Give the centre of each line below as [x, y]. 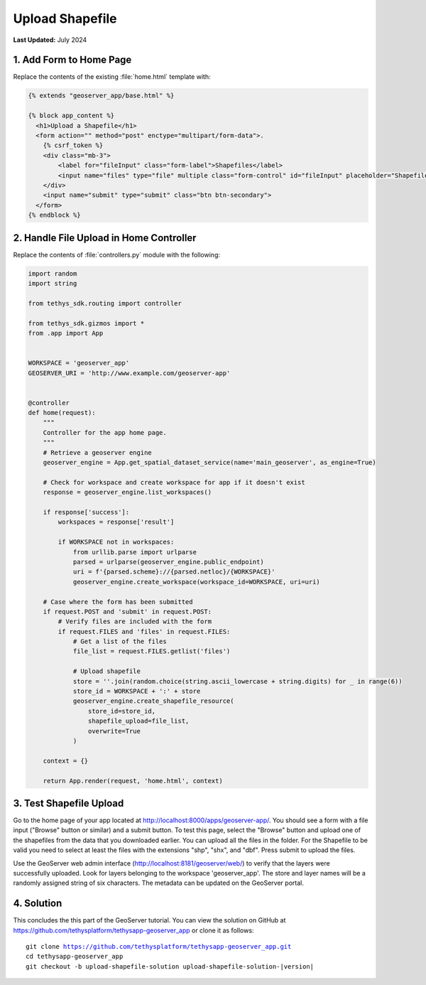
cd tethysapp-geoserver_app [75, 957]
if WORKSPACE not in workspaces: [116, 542]
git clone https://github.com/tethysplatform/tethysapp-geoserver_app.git [159, 947]
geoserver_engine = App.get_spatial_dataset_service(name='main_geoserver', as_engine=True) [209, 463]
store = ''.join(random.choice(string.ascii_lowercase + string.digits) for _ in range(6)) [237, 681]
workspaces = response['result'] [116, 522]
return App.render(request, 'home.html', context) [133, 781]
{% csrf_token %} [73, 145]
